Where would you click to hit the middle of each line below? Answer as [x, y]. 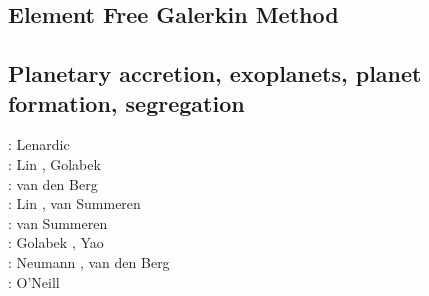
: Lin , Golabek [54, 163]
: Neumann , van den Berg [89, 261]
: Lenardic [39, 144]
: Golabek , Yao [56, 242]
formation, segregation [126, 102]
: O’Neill [34, 281]
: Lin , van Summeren [74, 203]
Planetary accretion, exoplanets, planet [215, 73]
